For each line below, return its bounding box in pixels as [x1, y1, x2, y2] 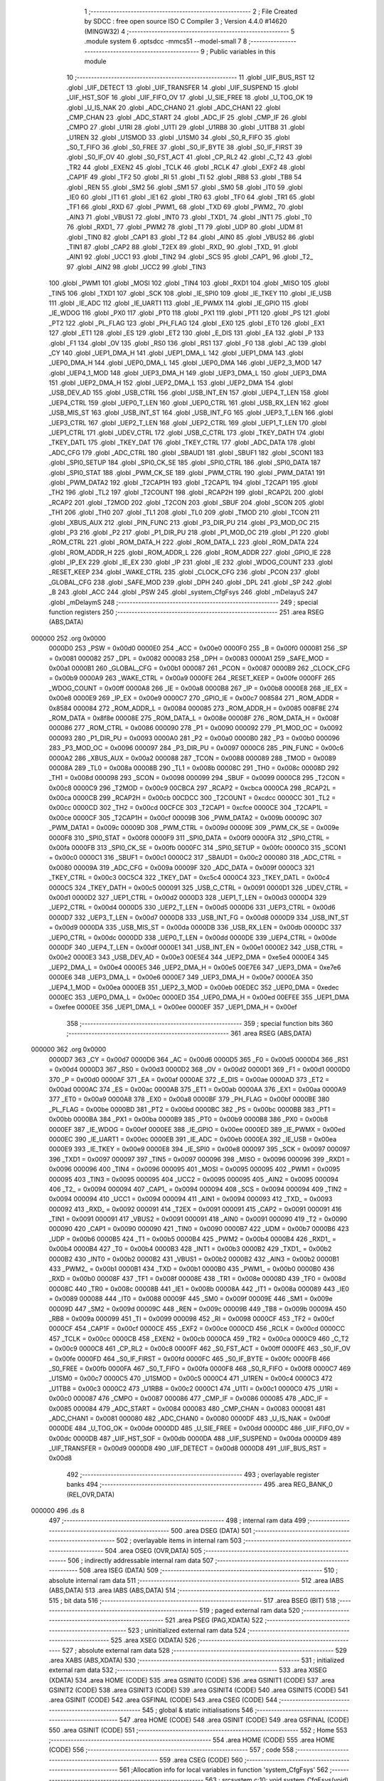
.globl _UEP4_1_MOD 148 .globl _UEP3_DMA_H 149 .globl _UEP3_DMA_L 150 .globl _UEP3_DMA [48, 368, 327, 377]
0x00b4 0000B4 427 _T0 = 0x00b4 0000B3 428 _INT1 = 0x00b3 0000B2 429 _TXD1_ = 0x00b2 [48, 1245, 332, 1253]
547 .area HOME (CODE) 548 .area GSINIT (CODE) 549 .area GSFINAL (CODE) [119, 1715, 350, 1724]
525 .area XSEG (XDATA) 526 [110, 1636, 197, 1645]
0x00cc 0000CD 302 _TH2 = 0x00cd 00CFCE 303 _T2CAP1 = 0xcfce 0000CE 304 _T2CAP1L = [48, 804, 329, 812]
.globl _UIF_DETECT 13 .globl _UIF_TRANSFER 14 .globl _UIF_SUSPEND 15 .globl [66, 83, 299, 92]
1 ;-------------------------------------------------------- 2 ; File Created [84, 7, 298, 16]
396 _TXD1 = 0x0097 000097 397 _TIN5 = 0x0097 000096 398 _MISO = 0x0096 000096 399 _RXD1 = [48, 1155, 351, 1163]
